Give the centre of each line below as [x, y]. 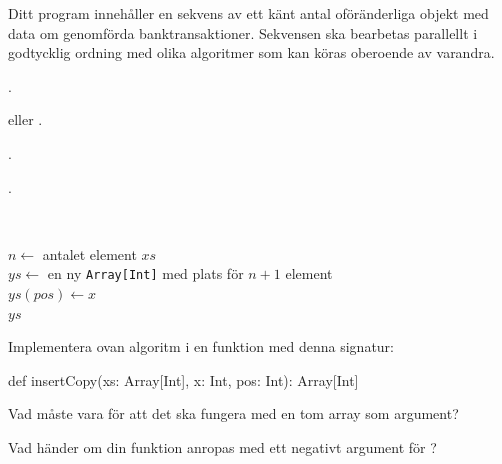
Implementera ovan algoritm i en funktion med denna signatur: [201, 346]
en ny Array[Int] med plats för [145, 273]
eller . [25, 119]
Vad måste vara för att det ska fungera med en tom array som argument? [233, 413]
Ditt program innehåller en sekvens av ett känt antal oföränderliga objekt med [248, 13]
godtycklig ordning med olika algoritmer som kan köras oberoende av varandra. [251, 52]
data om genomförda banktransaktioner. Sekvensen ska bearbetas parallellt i [243, 32]
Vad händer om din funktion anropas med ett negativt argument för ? [222, 446]
